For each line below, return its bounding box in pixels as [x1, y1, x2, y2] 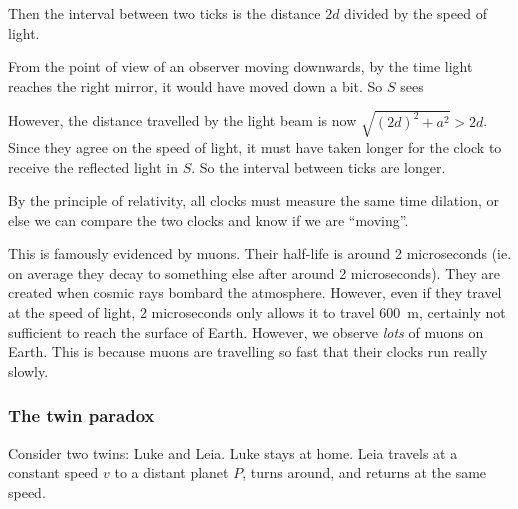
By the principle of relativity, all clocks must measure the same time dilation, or [8, 190, 500, 211]
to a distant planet [114, 462, 229, 483]
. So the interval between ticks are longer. [191, 156, 446, 177]
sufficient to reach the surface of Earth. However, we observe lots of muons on [8, 321, 484, 342]
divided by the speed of [344, 3, 487, 23]
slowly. [8, 360, 49, 381]
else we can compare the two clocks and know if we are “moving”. [8, 209, 409, 230]
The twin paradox [8, 403, 155, 428]
